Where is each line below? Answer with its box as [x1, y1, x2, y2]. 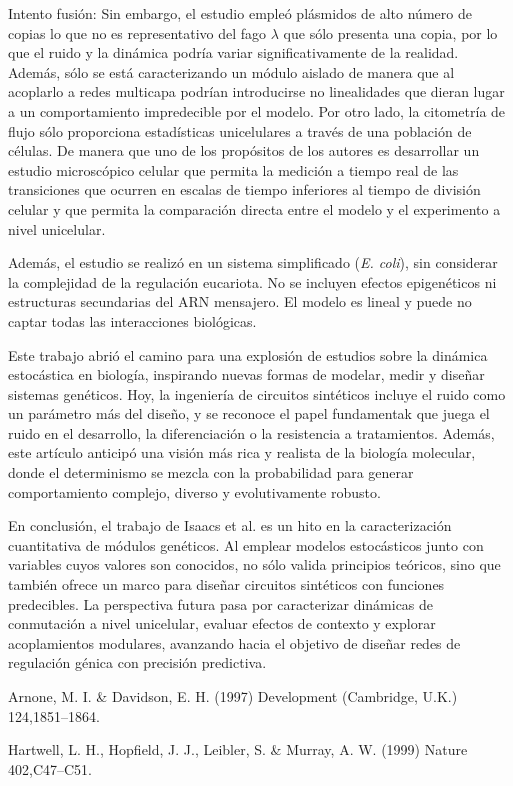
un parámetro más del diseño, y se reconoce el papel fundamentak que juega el [8, 403, 490, 424]
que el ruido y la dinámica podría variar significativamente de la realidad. [8, 42, 459, 63]
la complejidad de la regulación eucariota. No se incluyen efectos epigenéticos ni [8, 271, 497, 292]
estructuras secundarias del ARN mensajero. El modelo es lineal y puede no [8, 291, 472, 312]
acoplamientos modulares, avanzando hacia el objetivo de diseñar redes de [8, 632, 461, 653]
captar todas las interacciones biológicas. [8, 310, 257, 331]
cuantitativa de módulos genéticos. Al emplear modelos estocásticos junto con [8, 534, 484, 555]
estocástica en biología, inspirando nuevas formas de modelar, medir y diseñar [8, 364, 485, 385]
